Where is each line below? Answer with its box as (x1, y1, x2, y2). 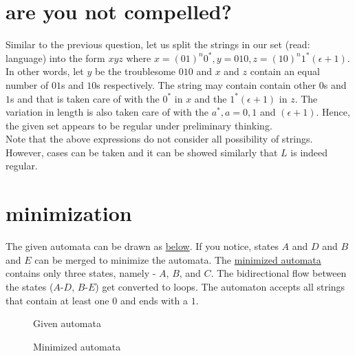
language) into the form (6, 50, 105, 65)
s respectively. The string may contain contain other (96, 77, 316, 92)
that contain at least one (6, 293, 109, 307)
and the (194, 91, 227, 105)
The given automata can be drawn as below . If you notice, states (6, 239, 279, 253)
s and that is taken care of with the (10, 91, 160, 105)
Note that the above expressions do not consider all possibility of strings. (6, 132, 313, 146)
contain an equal (250, 64, 320, 78)
